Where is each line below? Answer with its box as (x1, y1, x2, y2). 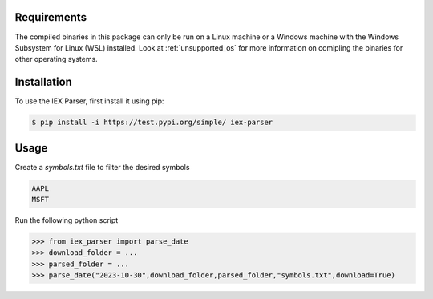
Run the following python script (14, 216, 119, 225)
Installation (14, 75, 72, 89)
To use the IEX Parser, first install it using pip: (14, 96, 164, 106)
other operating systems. (14, 55, 98, 64)
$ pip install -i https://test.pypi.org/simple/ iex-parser (31, 118, 273, 127)
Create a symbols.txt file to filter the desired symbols (14, 162, 190, 172)
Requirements (14, 10, 87, 24)
